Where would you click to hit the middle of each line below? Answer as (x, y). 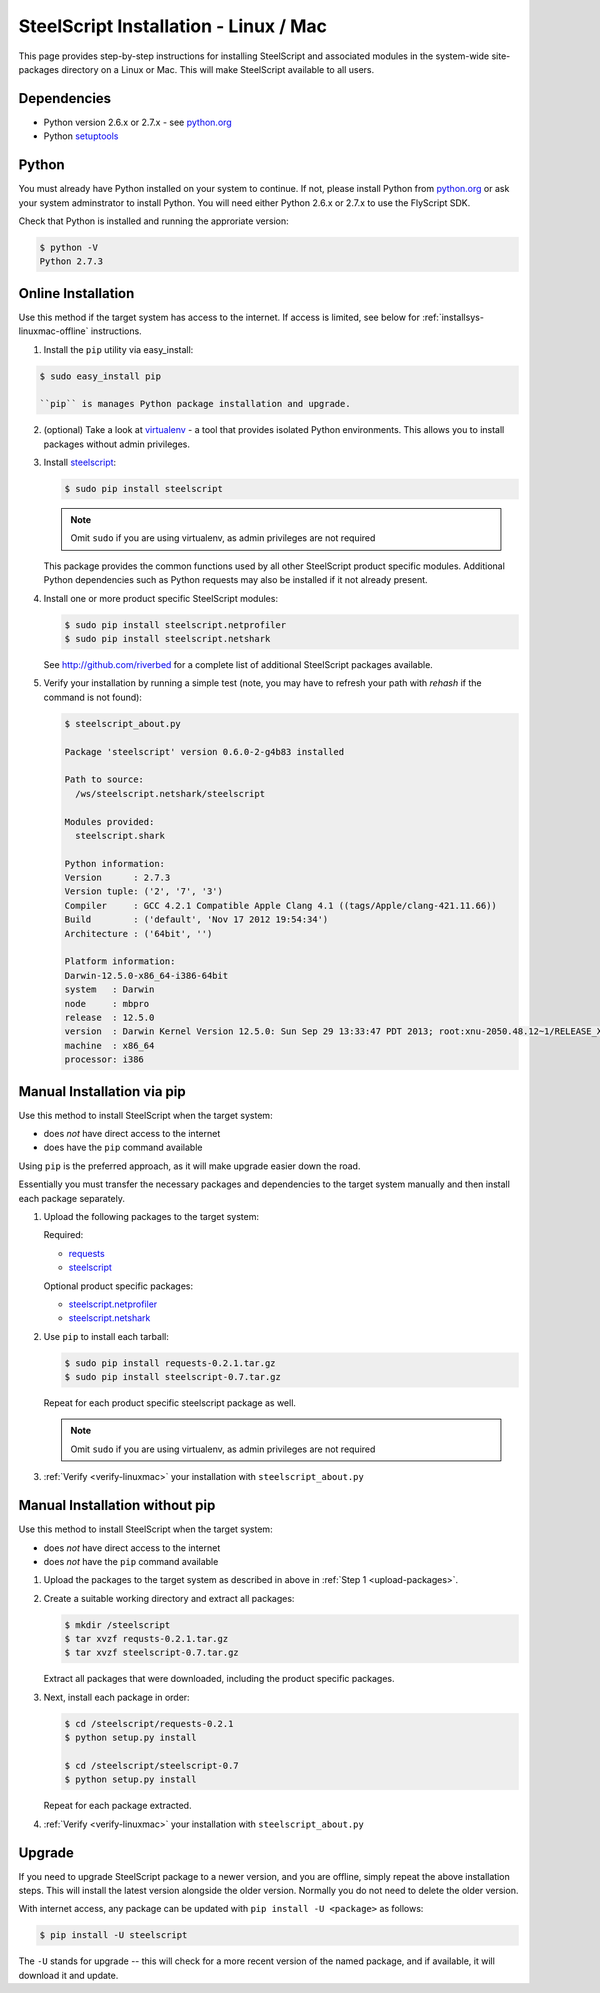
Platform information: (120, 961)
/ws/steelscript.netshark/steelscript (170, 793)
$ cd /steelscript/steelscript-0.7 (151, 1766)
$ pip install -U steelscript (113, 1935)
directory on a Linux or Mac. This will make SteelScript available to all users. (218, 69)
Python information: (114, 863)
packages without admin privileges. (116, 444)
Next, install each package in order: (116, 1697)
